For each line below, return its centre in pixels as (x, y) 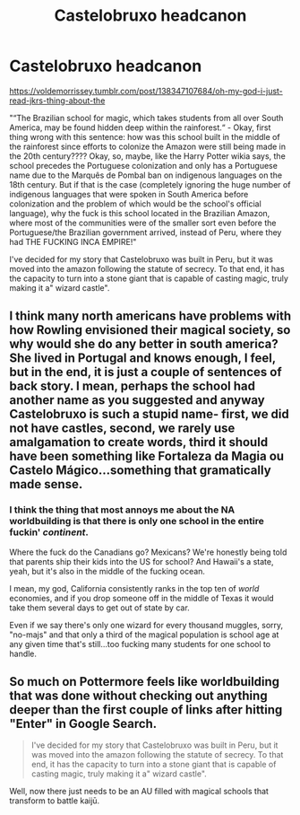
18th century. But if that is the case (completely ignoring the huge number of (150, 184)
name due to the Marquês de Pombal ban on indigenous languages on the (146, 175)
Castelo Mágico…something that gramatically (140, 471)
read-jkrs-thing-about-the (57, 101)
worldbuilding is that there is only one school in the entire (137, 521)
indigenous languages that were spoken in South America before (129, 194)
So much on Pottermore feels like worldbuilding (145, 682)
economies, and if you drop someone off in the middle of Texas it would (142, 598)
